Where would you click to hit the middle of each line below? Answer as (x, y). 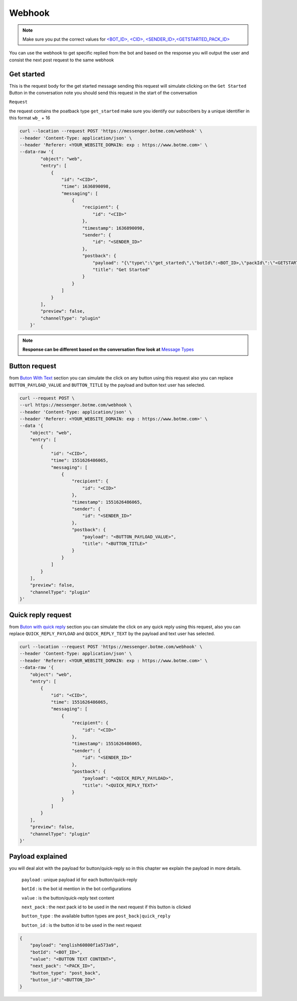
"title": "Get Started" (121, 269)
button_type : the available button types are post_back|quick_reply (96, 916)
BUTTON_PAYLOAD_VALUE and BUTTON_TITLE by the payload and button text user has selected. (107, 385)
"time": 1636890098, (86, 186)
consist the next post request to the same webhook (61, 60)
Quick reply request (40, 615)
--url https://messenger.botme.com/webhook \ (76, 405)
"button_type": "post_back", (65, 973)
